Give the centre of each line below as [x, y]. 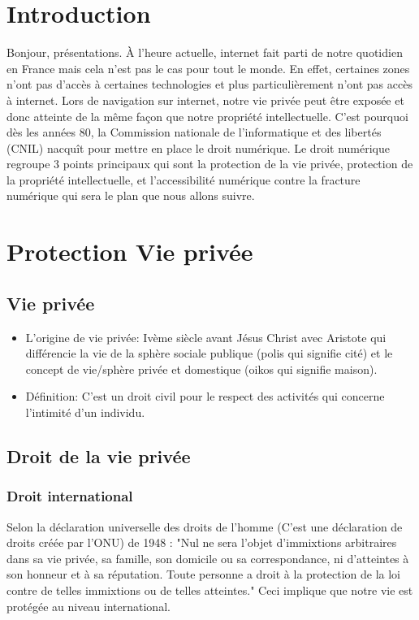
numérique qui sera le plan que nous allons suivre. [131, 195]
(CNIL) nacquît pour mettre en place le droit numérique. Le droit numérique [198, 147]
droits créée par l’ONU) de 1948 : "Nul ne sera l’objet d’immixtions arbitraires [202, 542]
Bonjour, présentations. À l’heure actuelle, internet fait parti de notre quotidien [205, 52]
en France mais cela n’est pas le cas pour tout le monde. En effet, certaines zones [208, 68]
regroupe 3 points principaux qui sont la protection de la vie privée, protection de [210, 164]
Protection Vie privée [130, 251]
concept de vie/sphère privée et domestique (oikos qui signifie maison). [201, 369]
